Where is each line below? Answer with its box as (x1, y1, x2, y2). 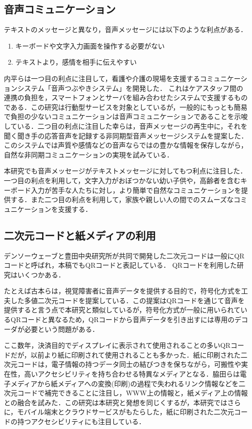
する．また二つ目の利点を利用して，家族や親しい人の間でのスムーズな (10, 194, 234, 205)
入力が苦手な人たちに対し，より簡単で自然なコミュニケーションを (31, 185, 241, 195)
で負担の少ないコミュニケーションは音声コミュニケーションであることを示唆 (4, 111, 248, 121)
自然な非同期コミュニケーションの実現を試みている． (4, 149, 173, 159)
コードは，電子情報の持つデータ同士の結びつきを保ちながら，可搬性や (17, 359, 241, 369)
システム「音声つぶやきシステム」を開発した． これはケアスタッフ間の (17, 83, 243, 93)
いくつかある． (17, 269, 65, 279)
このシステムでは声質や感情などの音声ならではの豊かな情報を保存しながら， (4, 140, 248, 150)
